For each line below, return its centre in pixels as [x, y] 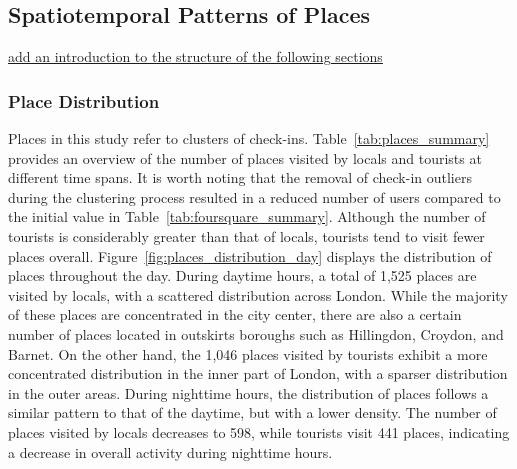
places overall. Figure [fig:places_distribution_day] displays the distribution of [250, 255]
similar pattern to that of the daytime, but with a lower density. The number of [252, 412]
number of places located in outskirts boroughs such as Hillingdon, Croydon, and [256, 333]
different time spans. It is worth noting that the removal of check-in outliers [240, 177]
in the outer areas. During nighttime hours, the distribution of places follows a [248, 392]
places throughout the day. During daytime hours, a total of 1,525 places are [242, 275]
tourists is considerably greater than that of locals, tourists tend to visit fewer [246, 235]
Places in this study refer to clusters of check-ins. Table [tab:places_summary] [249, 138]
